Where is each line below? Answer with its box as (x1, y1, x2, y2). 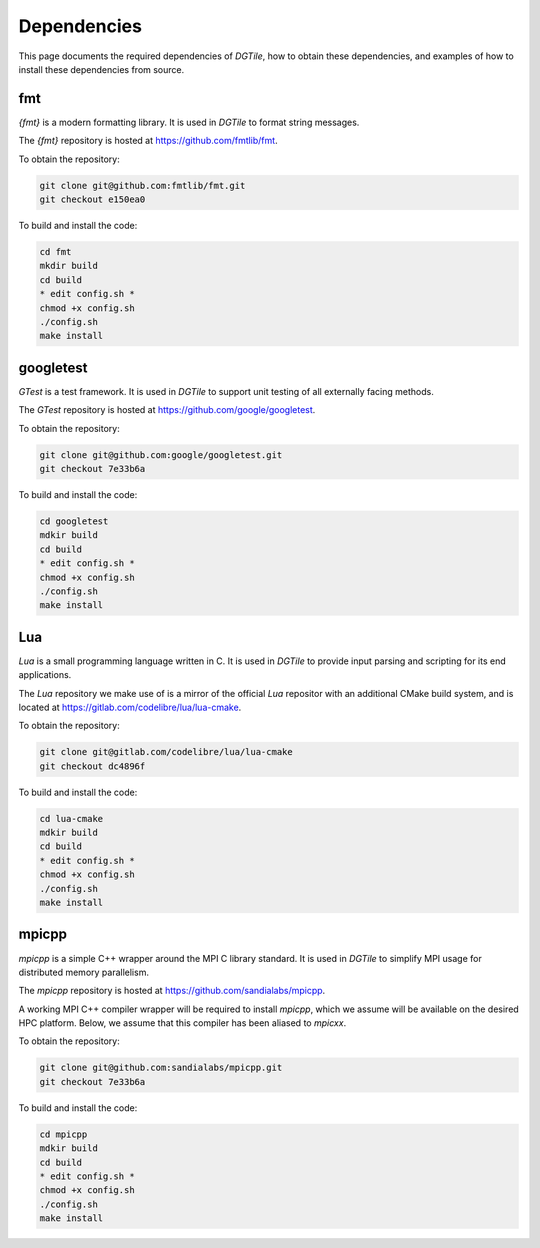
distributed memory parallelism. (18, 966, 150, 978)
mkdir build (39, 260, 99, 272)
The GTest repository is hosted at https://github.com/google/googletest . (18, 404, 316, 416)
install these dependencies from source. (18, 63, 185, 75)
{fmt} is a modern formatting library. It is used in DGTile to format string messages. (18, 116, 360, 128)
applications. (18, 669, 72, 681)
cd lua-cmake (39, 813, 104, 824)
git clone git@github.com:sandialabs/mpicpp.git (39, 1062, 283, 1074)
